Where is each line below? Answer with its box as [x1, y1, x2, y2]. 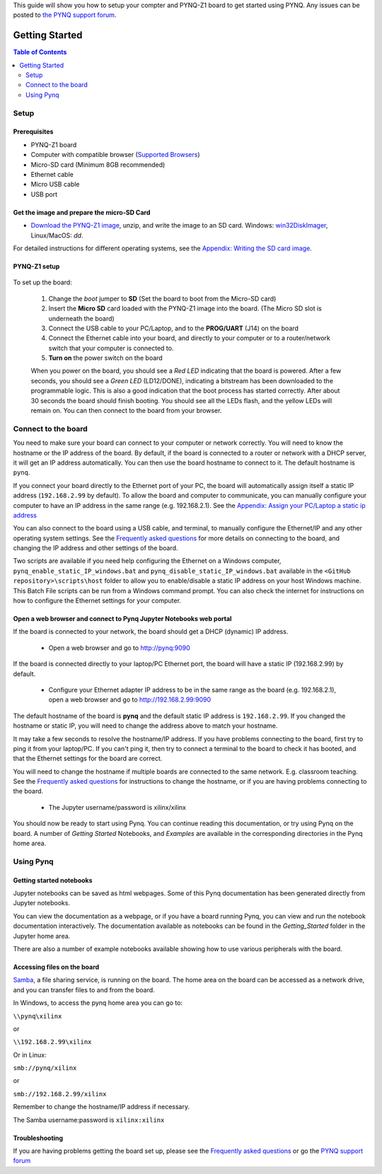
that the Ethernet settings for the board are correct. [13, 754, 163, 763]
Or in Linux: [13, 1050, 47, 1059]
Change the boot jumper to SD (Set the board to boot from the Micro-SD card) [48, 294, 277, 303]
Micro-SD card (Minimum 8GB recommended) [30, 160, 166, 169]
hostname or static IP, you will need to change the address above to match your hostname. [13, 721, 278, 730]
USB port [30, 190, 58, 198]
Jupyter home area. [13, 931, 71, 940]
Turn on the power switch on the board [48, 354, 163, 362]
